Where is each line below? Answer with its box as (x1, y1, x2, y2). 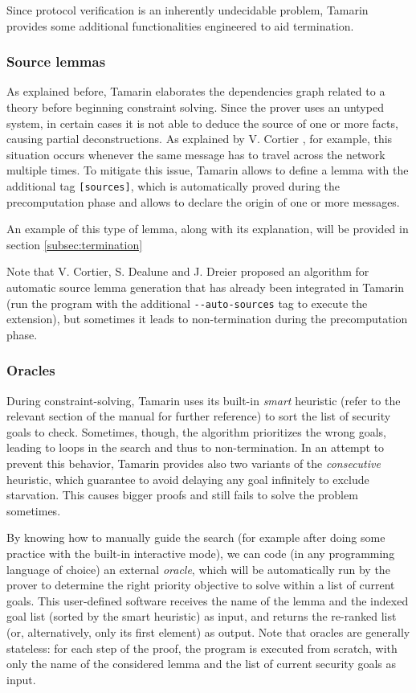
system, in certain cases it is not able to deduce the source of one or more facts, (6, 114, 398, 131)
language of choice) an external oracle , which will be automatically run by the (6, 560, 390, 577)
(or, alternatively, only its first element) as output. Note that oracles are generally (6, 623, 410, 640)
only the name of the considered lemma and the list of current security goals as (6, 655, 397, 672)
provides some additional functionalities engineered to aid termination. (6, 17, 354, 34)
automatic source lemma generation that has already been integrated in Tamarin (6, 279, 405, 295)
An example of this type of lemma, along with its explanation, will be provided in (6, 220, 409, 237)
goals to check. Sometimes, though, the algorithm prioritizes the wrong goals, (6, 423, 386, 440)
